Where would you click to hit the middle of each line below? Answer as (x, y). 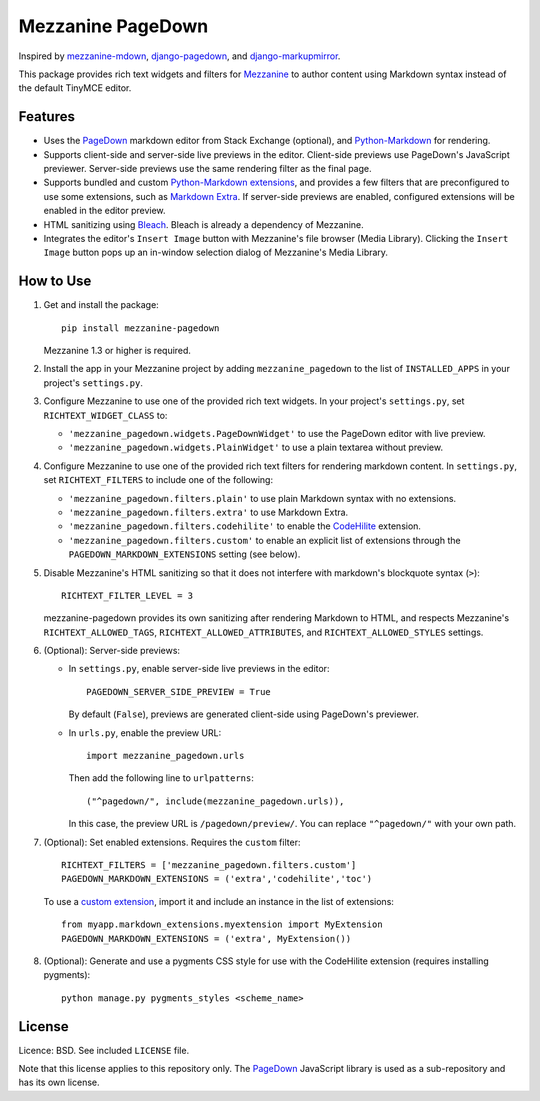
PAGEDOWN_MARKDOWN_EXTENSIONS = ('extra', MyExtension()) (206, 938)
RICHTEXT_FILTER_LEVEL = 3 (127, 595)
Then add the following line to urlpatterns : (161, 778)
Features (46, 116)
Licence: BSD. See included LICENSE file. (104, 1050)
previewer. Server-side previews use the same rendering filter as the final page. (207, 169)
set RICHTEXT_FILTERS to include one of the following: (158, 480)
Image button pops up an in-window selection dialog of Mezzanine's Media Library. (216, 252)
